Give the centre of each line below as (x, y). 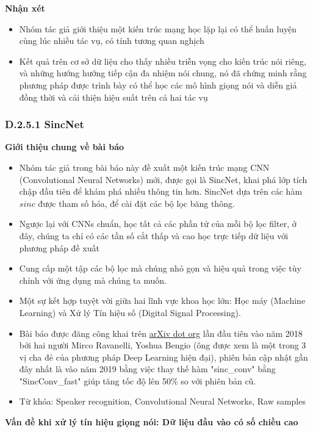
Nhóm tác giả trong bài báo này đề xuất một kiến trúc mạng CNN (144, 167)
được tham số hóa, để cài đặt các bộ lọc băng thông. (136, 203)
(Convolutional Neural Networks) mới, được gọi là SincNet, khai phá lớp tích (163, 179)
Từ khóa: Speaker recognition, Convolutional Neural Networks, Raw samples (162, 401)
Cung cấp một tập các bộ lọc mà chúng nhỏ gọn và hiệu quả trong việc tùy (160, 268)
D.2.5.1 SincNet (45, 124)
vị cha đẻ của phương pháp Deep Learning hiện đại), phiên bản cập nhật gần (164, 357)
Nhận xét (25, 8)
